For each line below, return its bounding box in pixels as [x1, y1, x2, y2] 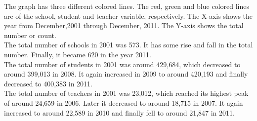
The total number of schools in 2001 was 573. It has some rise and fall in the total [4, 40, 253, 50]
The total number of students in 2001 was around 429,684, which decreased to [4, 59, 241, 69]
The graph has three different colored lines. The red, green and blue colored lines [4, 1, 249, 11]
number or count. [4, 30, 56, 40]
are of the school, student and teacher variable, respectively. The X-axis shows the [4, 10, 253, 21]
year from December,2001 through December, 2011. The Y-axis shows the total [4, 20, 244, 31]
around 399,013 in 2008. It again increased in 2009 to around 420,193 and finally [4, 69, 248, 79]
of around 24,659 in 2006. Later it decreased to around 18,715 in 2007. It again [4, 97, 243, 108]
